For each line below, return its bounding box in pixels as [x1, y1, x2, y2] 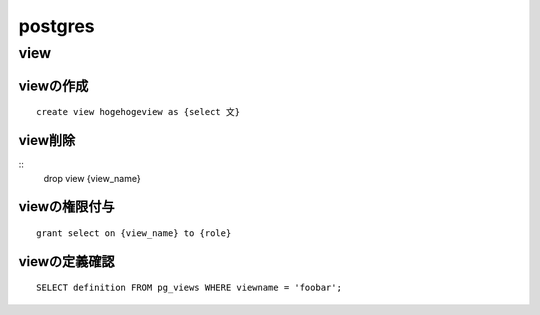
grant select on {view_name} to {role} [36, 227, 232, 239]
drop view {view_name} [43, 172, 141, 184]
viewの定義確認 [18, 253, 115, 270]
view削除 [18, 132, 76, 149]
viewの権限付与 [18, 198, 115, 215]
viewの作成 [18, 77, 89, 94]
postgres [18, 15, 95, 37]
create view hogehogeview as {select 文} [36, 106, 240, 118]
